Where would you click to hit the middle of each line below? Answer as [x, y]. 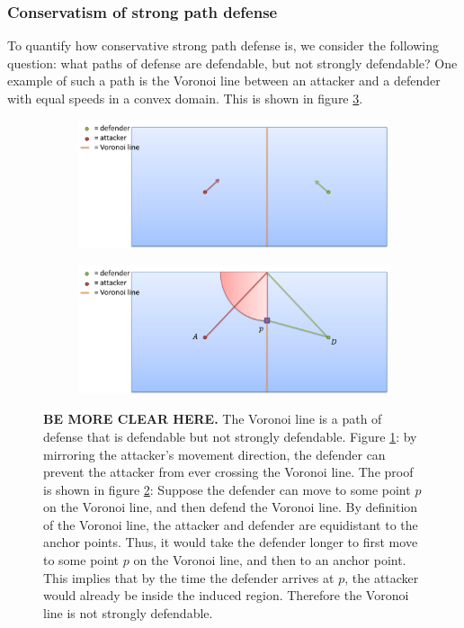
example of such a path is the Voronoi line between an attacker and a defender [224, 81]
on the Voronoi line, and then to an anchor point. [270, 560]
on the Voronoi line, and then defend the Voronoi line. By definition [231, 507]
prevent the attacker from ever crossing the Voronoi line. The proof [228, 472]
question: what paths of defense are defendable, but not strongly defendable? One [232, 63]
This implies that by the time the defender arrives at [189, 577]
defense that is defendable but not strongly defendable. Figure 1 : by [230, 436]
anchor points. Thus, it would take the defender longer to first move [231, 542]
